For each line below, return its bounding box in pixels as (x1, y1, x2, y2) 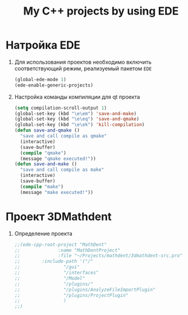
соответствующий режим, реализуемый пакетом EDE (14, 65, 152, 72)
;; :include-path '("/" (14, 259, 94, 265)
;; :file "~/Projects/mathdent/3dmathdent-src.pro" (14, 253, 183, 259)
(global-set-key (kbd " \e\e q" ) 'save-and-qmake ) (14, 116, 140, 122)
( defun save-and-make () (14, 161, 77, 167)
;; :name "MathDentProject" (14, 247, 120, 253)
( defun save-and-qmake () (14, 127, 80, 134)
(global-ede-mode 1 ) (14, 76, 66, 82)
